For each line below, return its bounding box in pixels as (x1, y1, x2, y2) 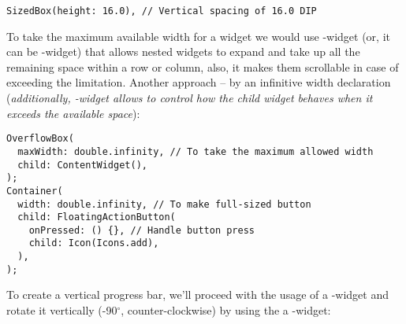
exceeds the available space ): (6, 105, 140, 121)
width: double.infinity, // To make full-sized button (17, 198, 311, 210)
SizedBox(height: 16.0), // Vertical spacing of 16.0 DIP (6, 6, 317, 17)
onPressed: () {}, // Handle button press (28, 224, 255, 236)
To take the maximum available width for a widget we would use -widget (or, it (6, 28, 391, 44)
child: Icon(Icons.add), (28, 237, 159, 249)
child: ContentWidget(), (17, 159, 147, 171)
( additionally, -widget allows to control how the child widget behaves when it (6, 90, 373, 106)
